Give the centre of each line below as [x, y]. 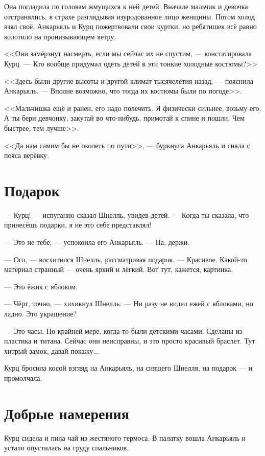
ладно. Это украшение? [41, 313]
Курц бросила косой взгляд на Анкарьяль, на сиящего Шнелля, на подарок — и [128, 368]
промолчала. [23, 378]
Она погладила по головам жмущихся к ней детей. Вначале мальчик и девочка [126, 6]
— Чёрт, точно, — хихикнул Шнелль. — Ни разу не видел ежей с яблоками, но [129, 303]
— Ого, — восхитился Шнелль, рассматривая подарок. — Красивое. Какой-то [126, 259]
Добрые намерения [67, 413]
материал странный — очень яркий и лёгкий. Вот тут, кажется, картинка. [119, 269]
